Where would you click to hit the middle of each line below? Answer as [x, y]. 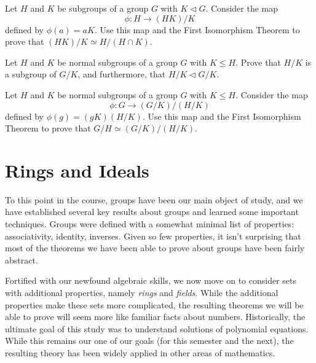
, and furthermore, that [122, 74]
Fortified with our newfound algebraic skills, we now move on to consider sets [151, 280]
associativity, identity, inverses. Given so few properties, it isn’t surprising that [153, 236]
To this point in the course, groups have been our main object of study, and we [154, 199]
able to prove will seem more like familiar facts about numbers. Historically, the [155, 317]
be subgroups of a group [103, 8]
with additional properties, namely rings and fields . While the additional [142, 293]
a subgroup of [31, 74]
